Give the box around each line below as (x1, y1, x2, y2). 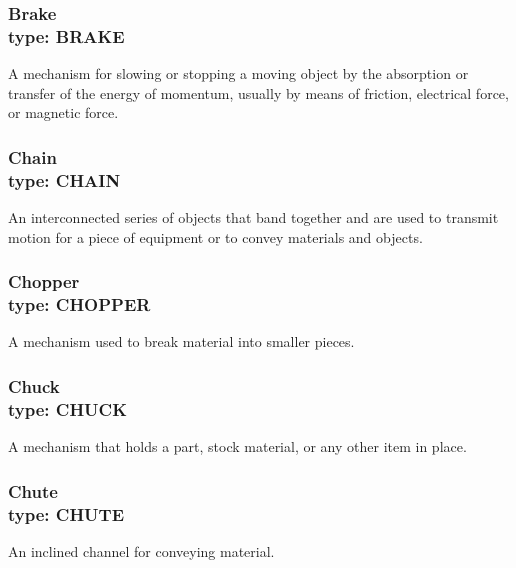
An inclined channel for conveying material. (8, 540, 275, 561)
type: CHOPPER (8, 292, 151, 317)
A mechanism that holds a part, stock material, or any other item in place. (8, 436, 467, 457)
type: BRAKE (8, 23, 125, 48)
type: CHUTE (8, 501, 125, 526)
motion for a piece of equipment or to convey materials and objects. (8, 226, 423, 247)
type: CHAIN (8, 167, 121, 192)
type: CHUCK (8, 396, 127, 421)
